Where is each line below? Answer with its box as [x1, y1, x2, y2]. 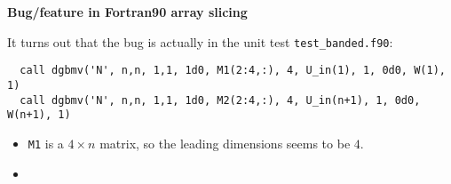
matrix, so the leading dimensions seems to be [99, 133, 351, 152]
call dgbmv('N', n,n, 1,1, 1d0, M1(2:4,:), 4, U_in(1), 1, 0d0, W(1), [20, 64, 446, 77]
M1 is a [28, 133, 64, 152]
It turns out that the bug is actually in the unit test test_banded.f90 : [7, 32, 393, 51]
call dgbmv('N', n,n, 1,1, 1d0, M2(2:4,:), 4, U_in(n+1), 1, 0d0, [20, 93, 421, 107]
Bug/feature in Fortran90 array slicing [7, 3, 248, 20]
